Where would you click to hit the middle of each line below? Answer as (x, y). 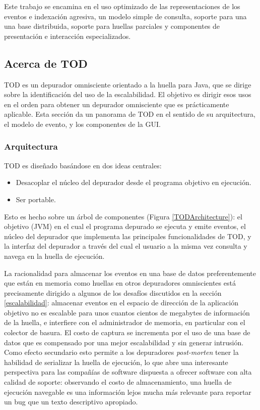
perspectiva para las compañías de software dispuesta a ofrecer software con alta (128, 372)
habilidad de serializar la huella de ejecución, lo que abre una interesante (116, 362)
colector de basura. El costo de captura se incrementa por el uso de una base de (127, 332)
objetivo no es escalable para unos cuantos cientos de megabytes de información (127, 312)
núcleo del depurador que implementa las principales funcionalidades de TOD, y (128, 236)
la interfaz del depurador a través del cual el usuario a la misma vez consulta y (126, 246)
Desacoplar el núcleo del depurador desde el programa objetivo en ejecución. (134, 182)
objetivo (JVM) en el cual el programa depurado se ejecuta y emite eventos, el (125, 226)
